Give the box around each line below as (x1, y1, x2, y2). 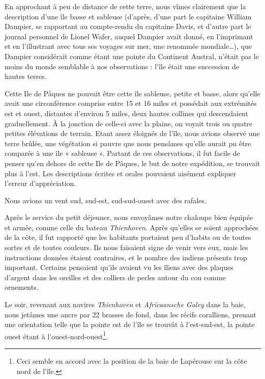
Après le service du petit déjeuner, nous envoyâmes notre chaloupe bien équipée (5, 212, 253, 223)
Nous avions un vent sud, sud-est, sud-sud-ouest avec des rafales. (5, 195, 207, 205)
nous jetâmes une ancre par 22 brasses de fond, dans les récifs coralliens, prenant (5, 309, 256, 319)
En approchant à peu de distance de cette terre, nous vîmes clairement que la (5, 1, 246, 11)
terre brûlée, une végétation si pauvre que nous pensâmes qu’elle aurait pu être (5, 138, 251, 148)
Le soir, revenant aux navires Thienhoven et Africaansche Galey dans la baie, (5, 299, 246, 310)
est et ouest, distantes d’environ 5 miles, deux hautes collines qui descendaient (5, 107, 248, 118)
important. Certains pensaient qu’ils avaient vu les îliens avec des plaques (5, 262, 233, 273)
